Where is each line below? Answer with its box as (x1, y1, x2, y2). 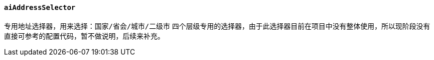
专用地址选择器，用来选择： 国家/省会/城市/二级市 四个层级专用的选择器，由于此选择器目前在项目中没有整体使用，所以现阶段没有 (4, 21, 431, 30)
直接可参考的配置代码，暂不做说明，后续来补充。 (4, 31, 164, 40)
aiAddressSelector (4, 3, 76, 11)
